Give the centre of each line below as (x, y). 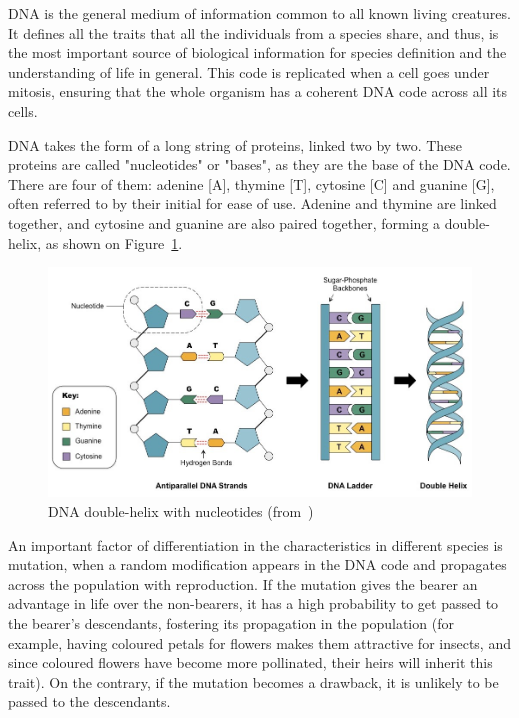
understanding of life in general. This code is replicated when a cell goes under (249, 71)
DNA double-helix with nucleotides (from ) (181, 511)
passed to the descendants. (89, 701)
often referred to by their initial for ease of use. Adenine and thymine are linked (252, 203)
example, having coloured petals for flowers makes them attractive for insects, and (259, 642)
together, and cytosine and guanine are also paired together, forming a (224, 222)
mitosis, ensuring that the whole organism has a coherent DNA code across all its (258, 91)
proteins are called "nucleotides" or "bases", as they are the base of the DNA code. (259, 164)
